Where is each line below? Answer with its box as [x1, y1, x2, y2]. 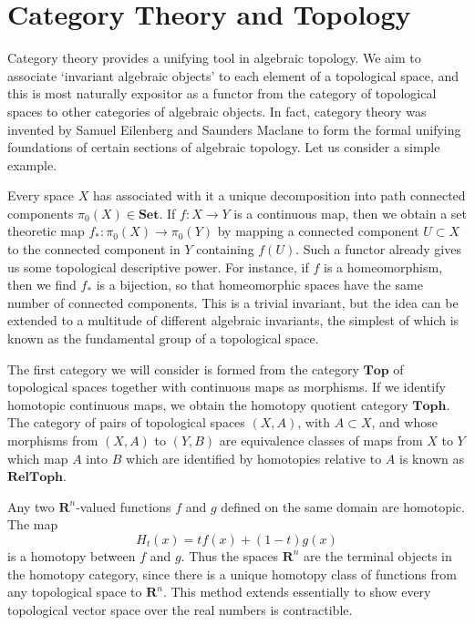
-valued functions [76, 497, 171, 516]
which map [7, 448, 68, 467]
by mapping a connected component [217, 221, 419, 241]
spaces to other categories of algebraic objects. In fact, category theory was [7, 101, 427, 120]
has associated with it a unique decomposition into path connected [92, 186, 466, 205]
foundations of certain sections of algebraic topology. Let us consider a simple [7, 138, 440, 157]
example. [7, 155, 57, 174]
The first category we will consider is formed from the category [7, 359, 359, 378]
